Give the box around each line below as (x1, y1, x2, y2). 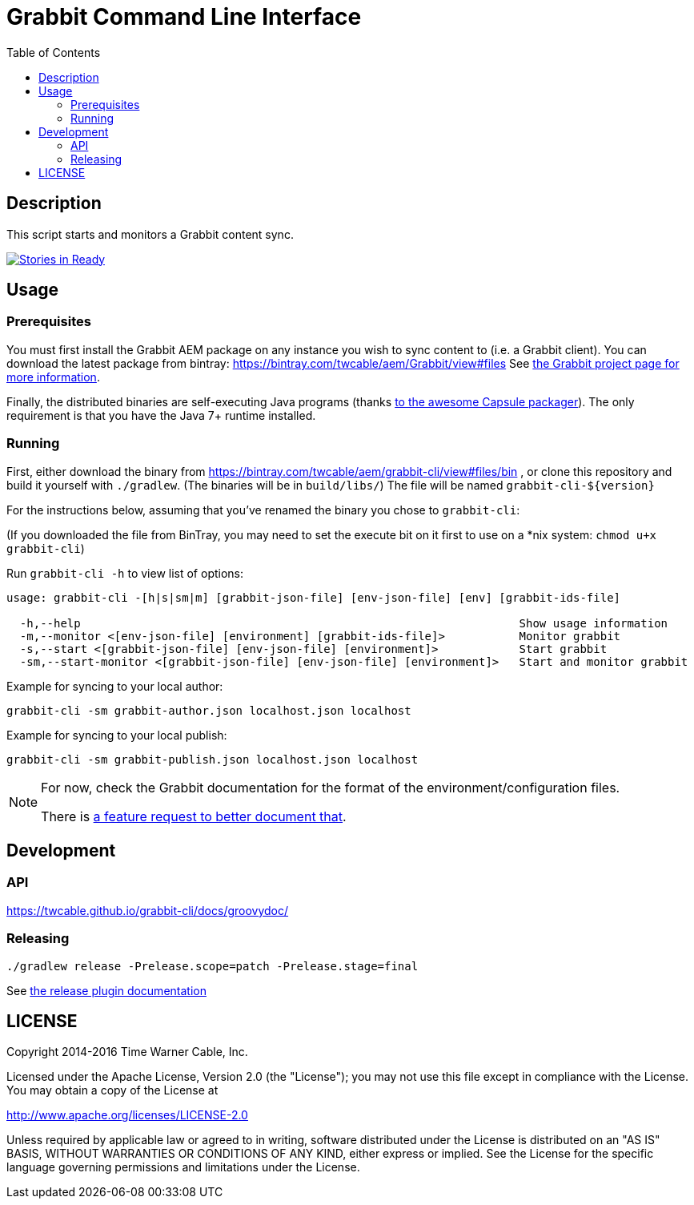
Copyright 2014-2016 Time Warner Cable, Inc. (6, 1045, 248, 1059)
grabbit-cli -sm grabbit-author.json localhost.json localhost (6, 703, 411, 717)
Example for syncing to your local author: (6, 679, 223, 693)
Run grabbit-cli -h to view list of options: (6, 566, 244, 580)
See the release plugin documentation (6, 983, 207, 997)
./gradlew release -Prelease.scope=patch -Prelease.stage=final (6, 959, 419, 973)
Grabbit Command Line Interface (6, 3, 362, 30)
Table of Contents (6, 45, 101, 59)
